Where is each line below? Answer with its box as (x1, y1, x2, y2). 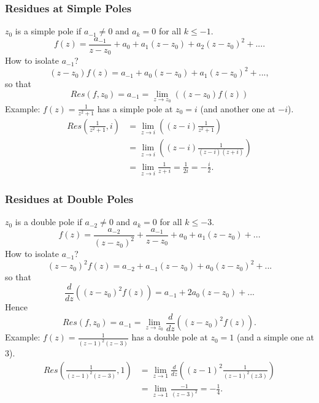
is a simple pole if (15, 25, 82, 37)
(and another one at (200, 102, 275, 115)
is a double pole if (15, 215, 82, 228)
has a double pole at (131, 331, 208, 344)
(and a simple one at (236, 331, 314, 344)
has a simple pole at (97, 102, 173, 115)
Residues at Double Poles (5, 191, 134, 206)
